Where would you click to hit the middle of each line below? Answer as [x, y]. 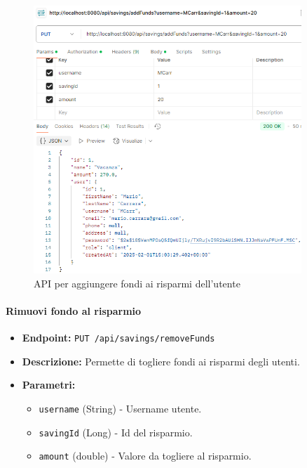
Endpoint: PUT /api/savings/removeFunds [118, 337]
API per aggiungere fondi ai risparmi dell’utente [137, 283]
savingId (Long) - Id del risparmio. [116, 432]
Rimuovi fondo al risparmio [74, 310]
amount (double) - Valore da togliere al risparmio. [145, 456]
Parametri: [49, 385]
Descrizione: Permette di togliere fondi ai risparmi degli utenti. [161, 361]
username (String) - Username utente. [120, 408]
